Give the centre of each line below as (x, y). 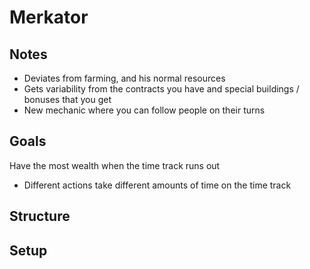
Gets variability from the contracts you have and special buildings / (161, 89)
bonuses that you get (67, 99)
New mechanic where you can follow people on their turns (144, 110)
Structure (40, 216)
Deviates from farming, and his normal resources (124, 78)
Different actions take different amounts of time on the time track (157, 185)
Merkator (49, 17)
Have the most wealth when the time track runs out (115, 165)
